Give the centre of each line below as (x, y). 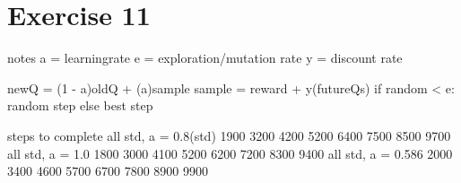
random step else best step (80, 105)
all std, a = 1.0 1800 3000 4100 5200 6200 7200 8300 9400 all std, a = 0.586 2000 (230, 153)
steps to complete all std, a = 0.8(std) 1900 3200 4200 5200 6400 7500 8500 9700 (229, 135)
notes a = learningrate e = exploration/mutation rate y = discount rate (205, 58)
